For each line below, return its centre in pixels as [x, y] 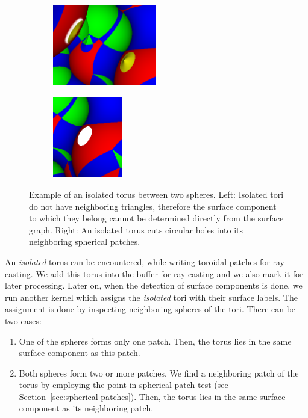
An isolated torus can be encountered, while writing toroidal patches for [137, 261]
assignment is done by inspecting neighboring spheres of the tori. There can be [150, 309]
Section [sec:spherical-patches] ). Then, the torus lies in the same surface [152, 396]
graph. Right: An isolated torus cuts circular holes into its [136, 229]
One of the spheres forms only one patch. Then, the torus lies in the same [155, 341]
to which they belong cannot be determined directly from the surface [156, 218]
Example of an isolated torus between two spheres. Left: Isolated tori [156, 194]
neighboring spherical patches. [85, 241]
